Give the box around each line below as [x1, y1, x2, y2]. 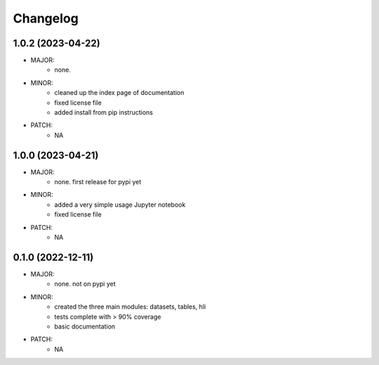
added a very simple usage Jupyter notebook [54, 200, 186, 209]
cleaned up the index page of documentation [54, 89, 185, 97]
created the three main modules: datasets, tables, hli [54, 302, 206, 311]
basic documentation [54, 322, 116, 331]
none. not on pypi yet [54, 280, 116, 288]
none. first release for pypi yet [54, 178, 142, 186]
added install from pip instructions [54, 108, 154, 117]
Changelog [13, 11, 79, 26]
